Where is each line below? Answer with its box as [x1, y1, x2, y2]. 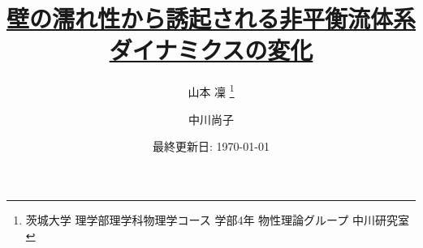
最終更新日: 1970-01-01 [153, 138, 270, 155]
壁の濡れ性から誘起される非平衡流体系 [6, 2, 417, 35]
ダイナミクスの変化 [109, 33, 313, 66]
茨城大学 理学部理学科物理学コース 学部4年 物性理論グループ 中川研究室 [25, 211, 409, 228]
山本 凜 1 [188, 81, 235, 100]
